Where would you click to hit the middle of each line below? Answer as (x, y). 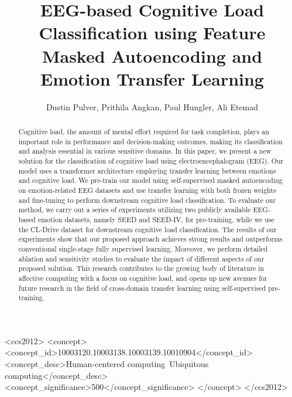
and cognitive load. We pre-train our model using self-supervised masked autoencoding (150, 180)
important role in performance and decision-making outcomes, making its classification (150, 141)
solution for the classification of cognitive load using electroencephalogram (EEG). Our (151, 161)
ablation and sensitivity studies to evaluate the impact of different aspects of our (141, 258)
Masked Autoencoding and (152, 55)
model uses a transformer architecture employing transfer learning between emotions (147, 170)
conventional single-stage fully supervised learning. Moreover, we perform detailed (143, 248)
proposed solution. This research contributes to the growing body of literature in (141, 268)
